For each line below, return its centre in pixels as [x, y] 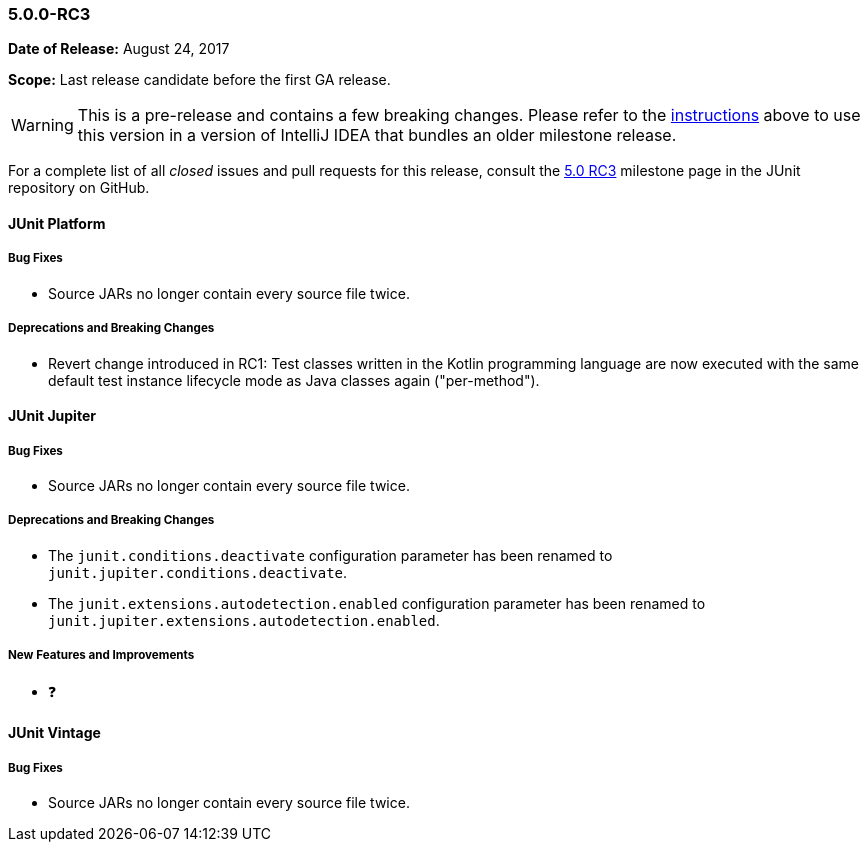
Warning [42, 125]
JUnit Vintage [54, 733]
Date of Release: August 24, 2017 [119, 49]
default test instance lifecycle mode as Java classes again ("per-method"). [294, 380]
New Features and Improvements [101, 655]
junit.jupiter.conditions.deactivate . [198, 572]
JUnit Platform [57, 223]
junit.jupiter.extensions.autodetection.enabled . [244, 620]
